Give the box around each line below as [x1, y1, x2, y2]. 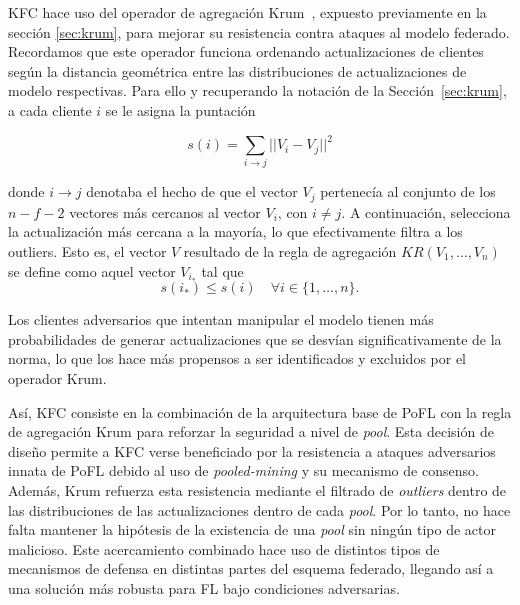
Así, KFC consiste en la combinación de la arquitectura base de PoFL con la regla [8, 401, 512, 422]
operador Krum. [8, 368, 107, 388]
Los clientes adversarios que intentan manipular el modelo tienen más [8, 309, 434, 330]
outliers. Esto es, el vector [8, 241, 167, 262]
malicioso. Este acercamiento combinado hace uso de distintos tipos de [8, 538, 440, 559]
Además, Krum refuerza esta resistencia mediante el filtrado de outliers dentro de [8, 479, 507, 500]
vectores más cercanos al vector [69, 201, 261, 222]
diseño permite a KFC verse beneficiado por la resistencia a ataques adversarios [8, 440, 496, 461]
